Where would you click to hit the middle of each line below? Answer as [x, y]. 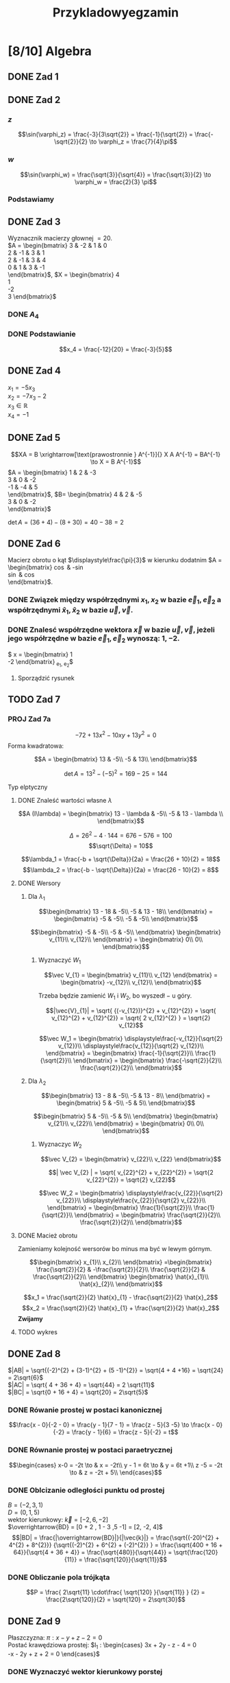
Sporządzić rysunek [46, 678]
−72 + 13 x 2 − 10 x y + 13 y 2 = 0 [116, 734]
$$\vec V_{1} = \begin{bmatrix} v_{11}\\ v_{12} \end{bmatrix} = [131, 975]
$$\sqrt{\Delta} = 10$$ [121, 846]
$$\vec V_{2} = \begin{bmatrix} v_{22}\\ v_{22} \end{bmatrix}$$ [131, 1159]
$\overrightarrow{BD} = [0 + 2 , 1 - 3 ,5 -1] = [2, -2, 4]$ [85, 1526]
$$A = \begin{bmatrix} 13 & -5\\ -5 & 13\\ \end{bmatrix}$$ [116, 759]
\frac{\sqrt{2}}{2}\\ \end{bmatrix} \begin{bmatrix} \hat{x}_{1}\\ [121, 1277]
